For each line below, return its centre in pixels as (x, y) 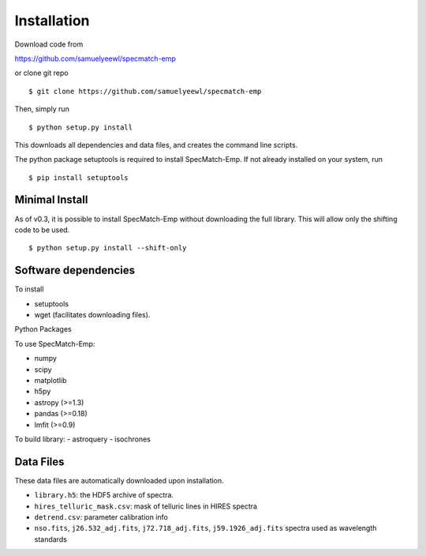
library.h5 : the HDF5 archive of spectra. (104, 495)
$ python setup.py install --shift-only (108, 248)
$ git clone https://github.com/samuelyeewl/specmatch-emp (145, 91)
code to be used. (42, 230)
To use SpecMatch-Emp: (55, 344)
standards (50, 539)
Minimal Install (51, 200)
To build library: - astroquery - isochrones (83, 439)
